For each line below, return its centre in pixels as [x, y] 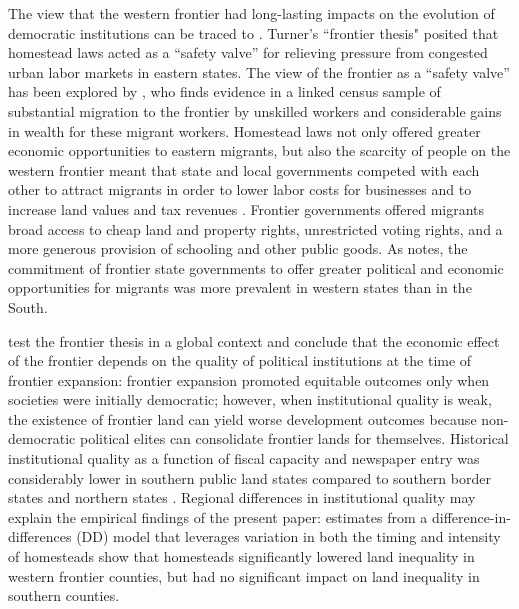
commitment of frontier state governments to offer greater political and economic [256, 267]
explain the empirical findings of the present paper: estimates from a [218, 516]
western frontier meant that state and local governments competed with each [244, 169]
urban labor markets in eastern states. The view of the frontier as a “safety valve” [259, 71]
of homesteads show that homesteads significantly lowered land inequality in [241, 556]
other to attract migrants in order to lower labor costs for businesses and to [240, 189]
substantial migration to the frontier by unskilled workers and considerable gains [255, 110]
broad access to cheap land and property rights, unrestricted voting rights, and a [255, 228]
